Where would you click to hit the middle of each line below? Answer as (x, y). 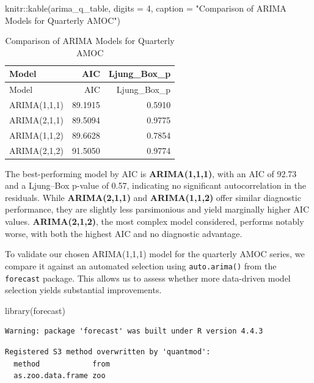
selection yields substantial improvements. (83, 290)
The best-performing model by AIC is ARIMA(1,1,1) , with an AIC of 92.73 (151, 173)
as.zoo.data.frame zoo (60, 376)
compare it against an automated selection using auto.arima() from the (141, 265)
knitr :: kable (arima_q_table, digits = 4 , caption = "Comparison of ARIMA (146, 8)
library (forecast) (35, 310)
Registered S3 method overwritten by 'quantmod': (108, 352)
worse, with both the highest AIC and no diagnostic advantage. (124, 233)
